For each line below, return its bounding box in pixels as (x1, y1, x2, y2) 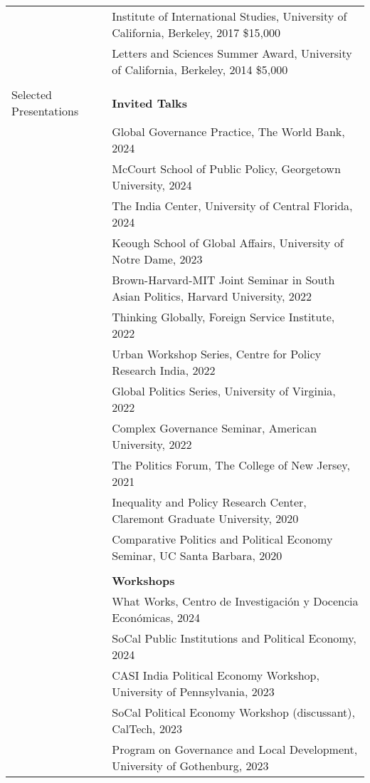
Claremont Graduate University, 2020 (112, 510, 299, 527)
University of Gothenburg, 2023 (112, 757, 269, 774)
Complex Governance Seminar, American (112, 420, 317, 436)
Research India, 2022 (112, 362, 216, 378)
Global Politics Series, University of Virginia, (112, 383, 336, 399)
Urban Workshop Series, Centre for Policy (112, 346, 322, 362)
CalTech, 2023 (112, 720, 182, 737)
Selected (11, 86, 52, 103)
